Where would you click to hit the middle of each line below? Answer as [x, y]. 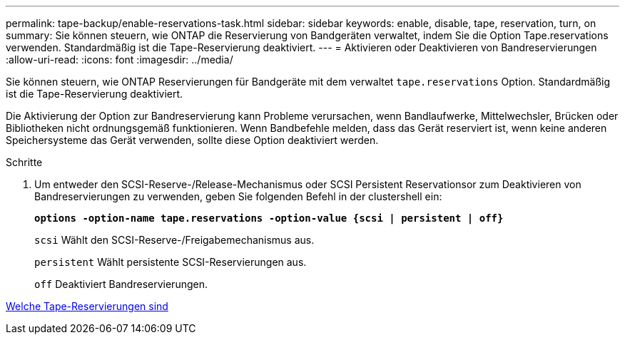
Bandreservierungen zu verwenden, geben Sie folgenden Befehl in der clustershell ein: [238, 196]
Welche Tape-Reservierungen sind [87, 306]
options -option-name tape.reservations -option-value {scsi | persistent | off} [269, 218]
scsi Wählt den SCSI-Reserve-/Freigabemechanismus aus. [174, 240]
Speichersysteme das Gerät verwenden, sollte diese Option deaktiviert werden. [192, 140]
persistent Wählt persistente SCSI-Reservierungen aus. [171, 262]
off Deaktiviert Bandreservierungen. [121, 284]
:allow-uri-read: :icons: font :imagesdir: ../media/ [120, 60]
